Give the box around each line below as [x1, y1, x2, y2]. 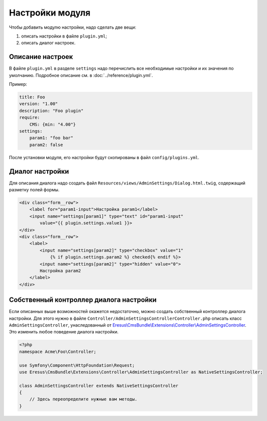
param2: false [29, 142, 63, 147]
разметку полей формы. [9, 187, 60, 193]
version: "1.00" [19, 101, 58, 107]
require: [19, 115, 40, 120]
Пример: [9, 81, 27, 87]
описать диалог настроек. [21, 40, 76, 46]
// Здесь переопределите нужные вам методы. [29, 397, 138, 402]
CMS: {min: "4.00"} [29, 122, 76, 127]
